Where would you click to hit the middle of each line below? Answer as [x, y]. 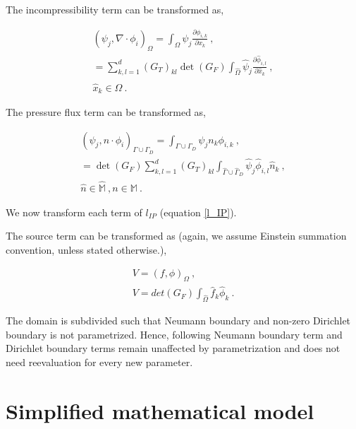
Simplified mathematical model [160, 410]
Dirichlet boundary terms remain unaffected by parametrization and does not [173, 348]
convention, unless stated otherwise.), [86, 249]
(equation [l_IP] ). [198, 212]
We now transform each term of [74, 212]
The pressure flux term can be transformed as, [106, 112]
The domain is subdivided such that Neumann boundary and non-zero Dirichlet [178, 321]
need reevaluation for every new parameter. [99, 362]
